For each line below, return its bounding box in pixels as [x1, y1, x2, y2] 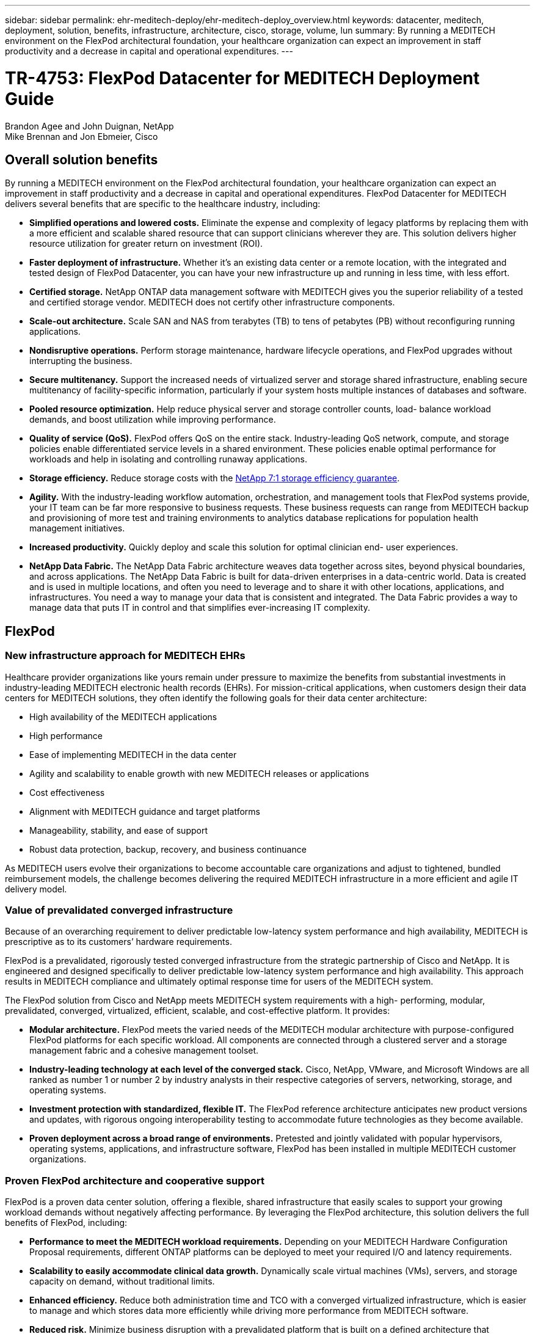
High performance [29, 730, 103, 741]
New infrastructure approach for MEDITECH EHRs [5, 649, 246, 662]
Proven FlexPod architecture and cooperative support [5, 1174, 264, 1187]
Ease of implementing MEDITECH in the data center [29, 749, 237, 760]
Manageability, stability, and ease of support [29, 825, 208, 836]
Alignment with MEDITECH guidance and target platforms [29, 806, 260, 817]
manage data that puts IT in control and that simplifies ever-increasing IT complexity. [29, 602, 370, 613]
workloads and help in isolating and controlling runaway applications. [29, 454, 307, 465]
